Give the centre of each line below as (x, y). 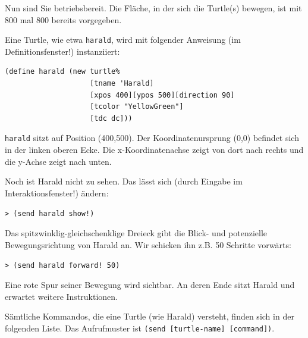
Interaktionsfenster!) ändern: (57, 193)
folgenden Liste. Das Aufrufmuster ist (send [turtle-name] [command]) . (140, 328)
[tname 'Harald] (122, 84)
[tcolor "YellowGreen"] (137, 107)
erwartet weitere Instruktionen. (62, 296)
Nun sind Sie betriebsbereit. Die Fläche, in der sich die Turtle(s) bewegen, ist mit (153, 8)
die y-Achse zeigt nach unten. (58, 161)
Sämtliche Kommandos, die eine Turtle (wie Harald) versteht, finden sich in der (150, 316)
